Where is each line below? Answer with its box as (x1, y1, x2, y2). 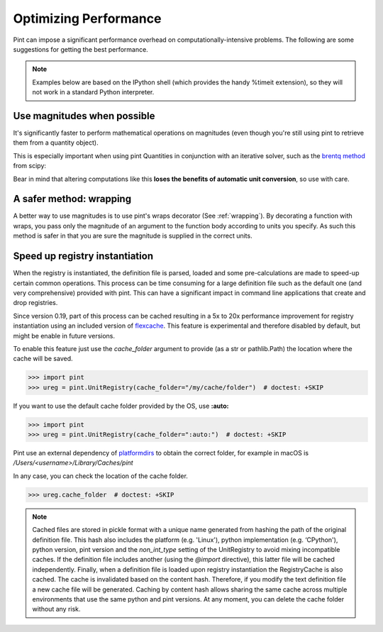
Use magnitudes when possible (13, 110, 155, 122)
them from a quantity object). (13, 138, 99, 147)
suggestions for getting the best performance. (13, 45, 148, 53)
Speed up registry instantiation (13, 250, 154, 262)
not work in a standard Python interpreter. (32, 88, 155, 96)
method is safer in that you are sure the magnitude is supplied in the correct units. (13, 231, 252, 240)
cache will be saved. (13, 355, 74, 363)
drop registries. (13, 299, 58, 307)
